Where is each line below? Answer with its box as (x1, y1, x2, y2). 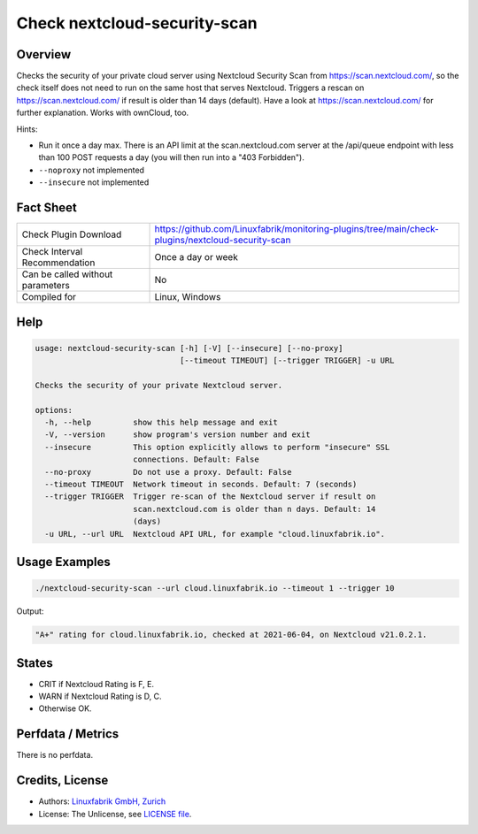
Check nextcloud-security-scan (16, 13, 258, 33)
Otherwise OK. (38, 703, 92, 714)
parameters (21, 279, 70, 292)
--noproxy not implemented (38, 165, 145, 175)
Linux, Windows (154, 291, 221, 303)
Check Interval (21, 246, 83, 258)
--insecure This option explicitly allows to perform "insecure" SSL (44, 442, 390, 452)
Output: (16, 606, 44, 616)
